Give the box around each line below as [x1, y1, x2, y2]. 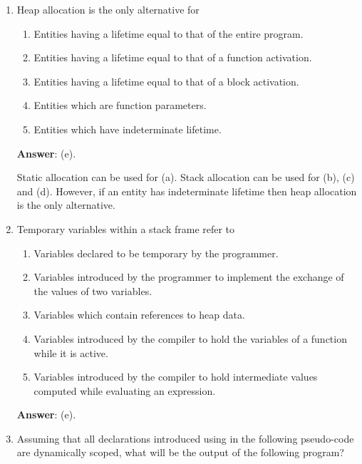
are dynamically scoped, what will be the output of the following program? [16, 445, 344, 460]
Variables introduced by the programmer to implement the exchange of [33, 269, 344, 284]
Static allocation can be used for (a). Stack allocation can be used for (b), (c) [16, 170, 355, 185]
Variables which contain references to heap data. [33, 307, 245, 322]
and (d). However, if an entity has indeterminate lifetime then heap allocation [16, 183, 357, 198]
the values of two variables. [33, 283, 152, 298]
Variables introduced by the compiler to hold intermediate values [33, 369, 318, 384]
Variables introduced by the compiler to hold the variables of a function [33, 331, 347, 346]
